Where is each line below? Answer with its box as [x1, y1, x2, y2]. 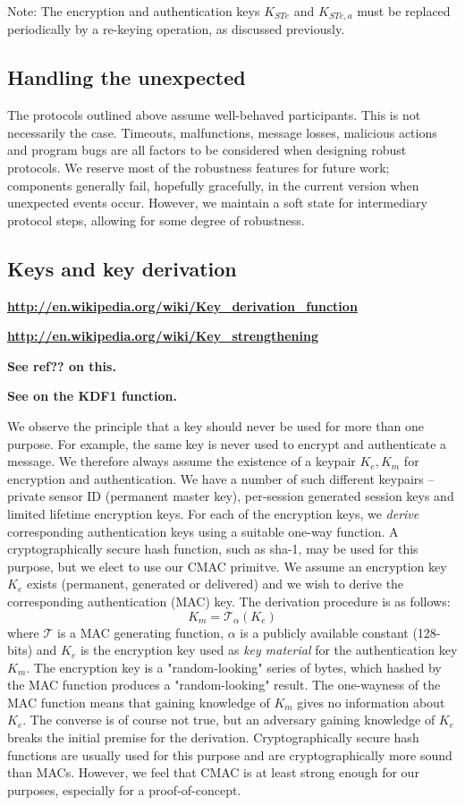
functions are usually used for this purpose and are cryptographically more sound [7, 745, 452, 764]
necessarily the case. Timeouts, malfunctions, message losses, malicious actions [7, 123, 437, 141]
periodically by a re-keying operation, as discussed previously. [7, 20, 345, 38]
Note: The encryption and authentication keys [7, 2, 260, 20]
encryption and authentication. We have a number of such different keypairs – [7, 469, 435, 487]
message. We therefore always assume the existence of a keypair [7, 452, 356, 470]
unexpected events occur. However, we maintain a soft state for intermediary [7, 193, 427, 212]
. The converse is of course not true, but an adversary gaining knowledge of [22, 710, 435, 729]
